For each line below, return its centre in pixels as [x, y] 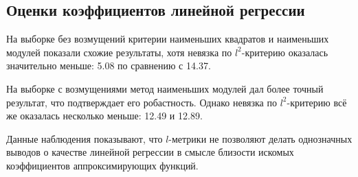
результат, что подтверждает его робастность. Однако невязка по [142, 102]
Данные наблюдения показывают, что [85, 138]
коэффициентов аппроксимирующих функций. [102, 165]
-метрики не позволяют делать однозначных [260, 138]
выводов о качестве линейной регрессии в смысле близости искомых [150, 152]
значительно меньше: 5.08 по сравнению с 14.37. [109, 66]
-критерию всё [317, 102]
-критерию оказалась [285, 52]
